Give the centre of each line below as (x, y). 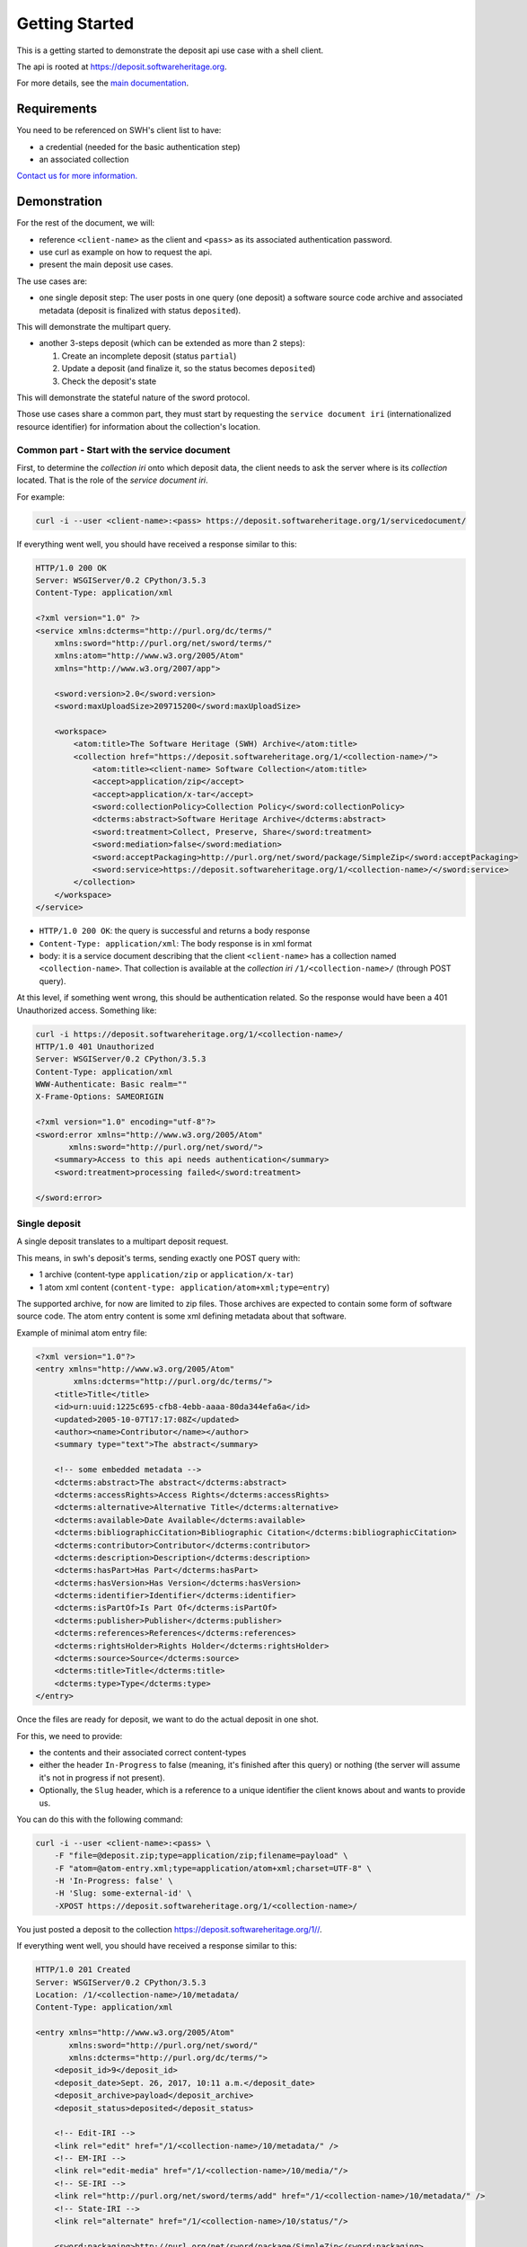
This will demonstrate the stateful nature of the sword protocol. (133, 397)
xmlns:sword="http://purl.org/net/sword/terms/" (163, 643)
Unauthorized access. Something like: (87, 1010)
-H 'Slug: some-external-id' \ (123, 1893)
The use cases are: (52, 281)
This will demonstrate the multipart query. (94, 327)
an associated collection (84, 160)
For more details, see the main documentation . (102, 83)
